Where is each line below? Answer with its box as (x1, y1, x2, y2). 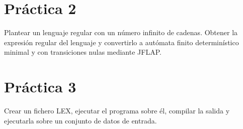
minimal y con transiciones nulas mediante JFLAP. (4, 47, 161, 57)
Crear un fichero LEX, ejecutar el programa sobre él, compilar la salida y (4, 105, 230, 116)
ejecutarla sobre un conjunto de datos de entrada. (4, 115, 157, 125)
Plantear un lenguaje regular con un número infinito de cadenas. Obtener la (4, 27, 238, 38)
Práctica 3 (4, 76, 76, 97)
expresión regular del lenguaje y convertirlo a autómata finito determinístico (4, 37, 239, 47)
